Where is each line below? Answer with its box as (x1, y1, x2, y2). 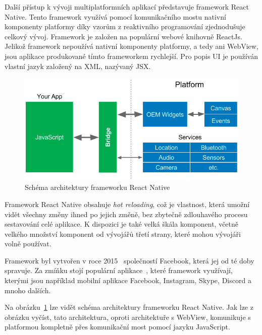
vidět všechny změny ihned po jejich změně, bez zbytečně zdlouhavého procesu (5, 209, 248, 219)
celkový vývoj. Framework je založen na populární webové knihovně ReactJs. (5, 31, 242, 41)
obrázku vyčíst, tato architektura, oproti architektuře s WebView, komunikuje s (5, 311, 251, 322)
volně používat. (5, 238, 51, 249)
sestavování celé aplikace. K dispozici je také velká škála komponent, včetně (5, 219, 239, 229)
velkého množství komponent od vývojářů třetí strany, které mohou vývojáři (5, 228, 241, 239)
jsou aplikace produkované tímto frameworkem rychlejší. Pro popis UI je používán (5, 50, 258, 61)
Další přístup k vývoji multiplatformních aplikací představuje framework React (5, 2, 249, 12)
